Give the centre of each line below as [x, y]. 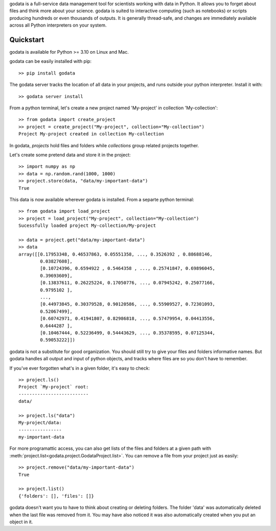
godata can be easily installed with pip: [51, 61]
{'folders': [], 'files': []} [56, 496]
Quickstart [27, 40]
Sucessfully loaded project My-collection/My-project [87, 226]
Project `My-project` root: [54, 387]
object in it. [21, 522]
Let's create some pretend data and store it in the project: [70, 155]
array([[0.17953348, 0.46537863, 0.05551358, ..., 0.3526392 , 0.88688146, [116, 254]
